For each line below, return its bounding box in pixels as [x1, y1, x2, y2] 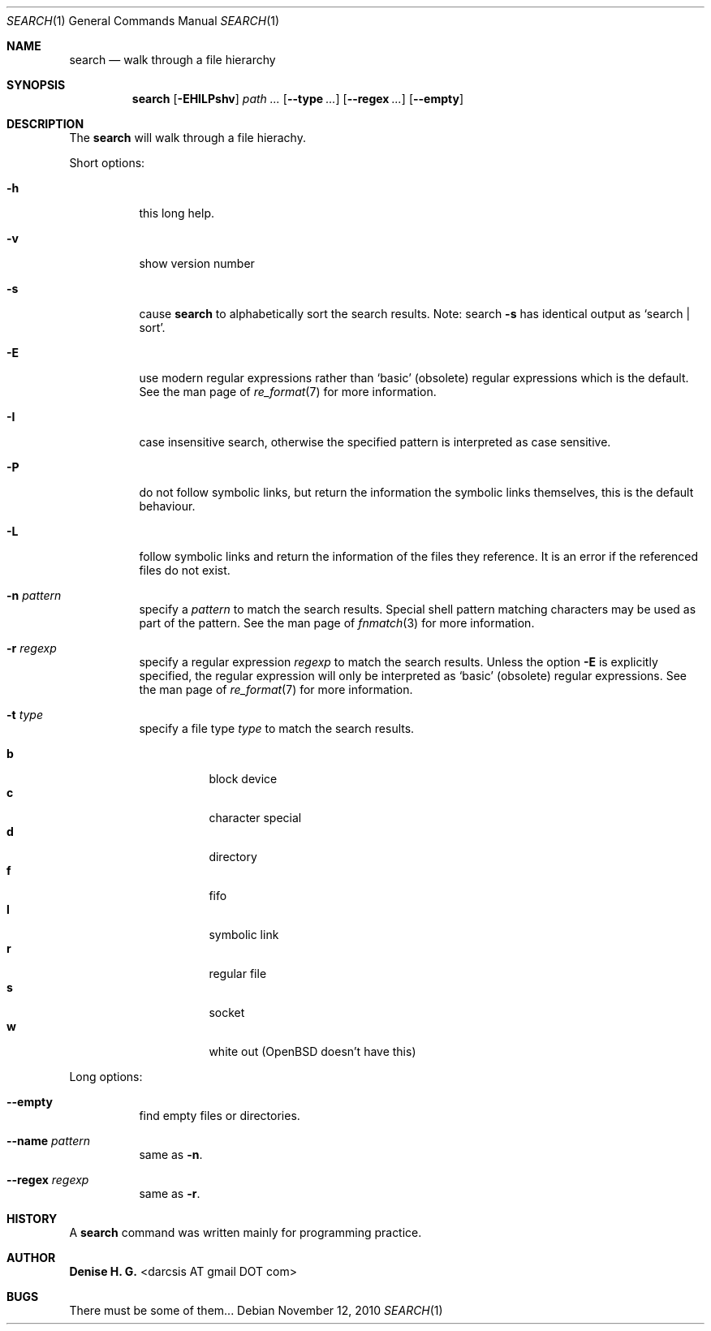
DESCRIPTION [6, 117, 84, 131]
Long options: [69, 1070, 143, 1083]
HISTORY [6, 1212, 58, 1225]
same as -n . [139, 1148, 203, 1161]
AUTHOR [6, 1251, 56, 1264]
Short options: [69, 156, 145, 170]
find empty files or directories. [139, 1109, 300, 1122]
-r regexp [6, 641, 57, 655]
